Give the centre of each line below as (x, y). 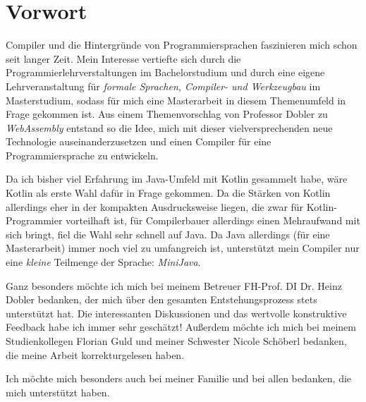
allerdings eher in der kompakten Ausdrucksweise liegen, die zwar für (155, 206)
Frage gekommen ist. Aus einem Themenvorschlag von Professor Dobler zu (167, 114)
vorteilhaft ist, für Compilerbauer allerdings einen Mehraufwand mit (213, 220)
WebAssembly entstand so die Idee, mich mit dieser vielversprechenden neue (169, 127)
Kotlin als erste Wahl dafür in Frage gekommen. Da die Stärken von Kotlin (168, 193)
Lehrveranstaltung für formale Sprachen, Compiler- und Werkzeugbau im (163, 86)
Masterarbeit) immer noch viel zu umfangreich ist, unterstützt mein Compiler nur (183, 248)
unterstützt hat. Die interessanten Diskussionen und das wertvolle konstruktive (176, 313)
